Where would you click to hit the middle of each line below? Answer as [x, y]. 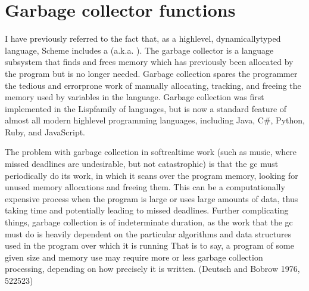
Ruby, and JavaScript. [45, 131]
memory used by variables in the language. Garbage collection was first [135, 97]
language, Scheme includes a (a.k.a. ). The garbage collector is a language [139, 50]
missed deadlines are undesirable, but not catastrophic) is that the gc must [142, 164]
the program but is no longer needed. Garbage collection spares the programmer [151, 73]
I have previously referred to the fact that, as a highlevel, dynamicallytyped [143, 38]
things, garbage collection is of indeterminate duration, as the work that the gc [149, 222]
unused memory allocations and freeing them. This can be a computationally [145, 187]
